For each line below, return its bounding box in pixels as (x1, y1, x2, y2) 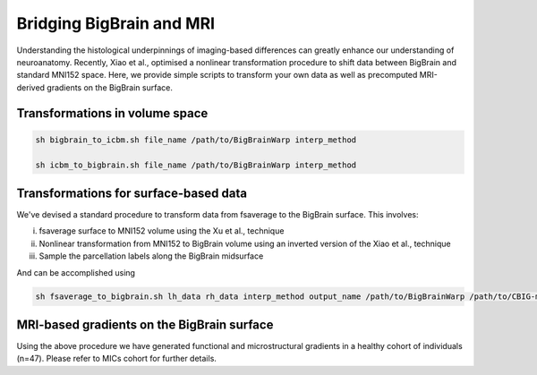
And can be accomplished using (16, 267, 136, 277)
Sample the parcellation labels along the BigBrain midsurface (38, 251, 264, 261)
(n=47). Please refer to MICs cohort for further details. (16, 354, 217, 364)
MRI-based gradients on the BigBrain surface (16, 317, 274, 332)
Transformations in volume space (16, 106, 209, 121)
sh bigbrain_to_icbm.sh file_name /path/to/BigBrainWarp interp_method (35, 134, 357, 145)
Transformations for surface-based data (16, 185, 248, 200)
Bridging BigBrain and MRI (16, 13, 215, 33)
